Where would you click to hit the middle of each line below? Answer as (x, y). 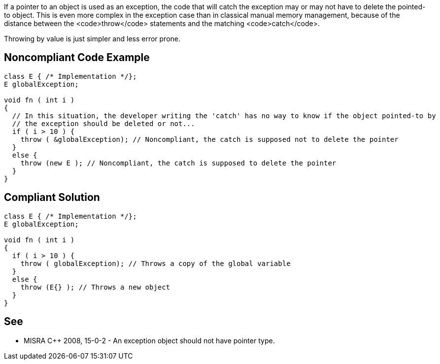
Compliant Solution (52, 198)
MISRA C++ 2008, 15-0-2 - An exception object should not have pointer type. (149, 340)
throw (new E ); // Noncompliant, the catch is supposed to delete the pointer (178, 163)
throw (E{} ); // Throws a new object (95, 287)
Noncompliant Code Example (77, 58)
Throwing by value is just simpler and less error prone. (92, 39)
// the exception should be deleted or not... (103, 123)
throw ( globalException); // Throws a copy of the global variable (155, 263)
